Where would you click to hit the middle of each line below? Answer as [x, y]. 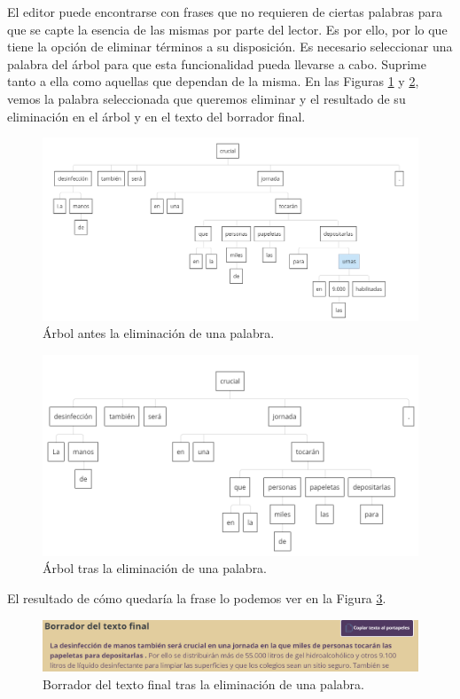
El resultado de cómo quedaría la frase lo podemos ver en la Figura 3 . [197, 597]
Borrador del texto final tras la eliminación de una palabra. [203, 683]
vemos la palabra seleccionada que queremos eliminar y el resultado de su [207, 98]
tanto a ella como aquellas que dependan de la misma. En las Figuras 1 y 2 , [213, 81]
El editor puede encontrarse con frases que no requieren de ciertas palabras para [225, 12]
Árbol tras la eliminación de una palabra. [155, 568]
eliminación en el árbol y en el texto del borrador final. [156, 116]
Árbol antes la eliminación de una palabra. [159, 333]
